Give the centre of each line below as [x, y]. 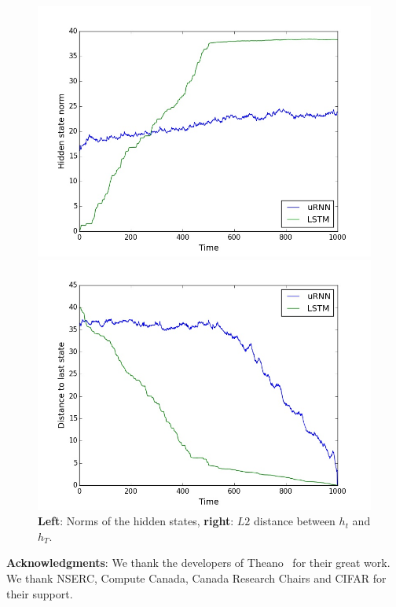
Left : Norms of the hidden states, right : [136, 521]
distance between [294, 521]
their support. [40, 593]
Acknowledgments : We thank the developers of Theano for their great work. [198, 563]
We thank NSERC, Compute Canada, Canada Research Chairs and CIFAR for [196, 578]
